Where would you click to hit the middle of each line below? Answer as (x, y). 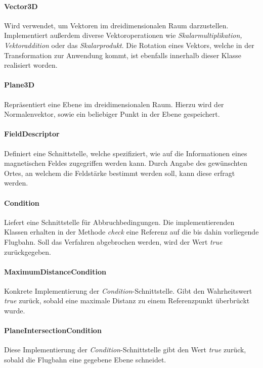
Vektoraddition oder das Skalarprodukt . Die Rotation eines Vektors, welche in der (129, 45)
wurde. (15, 311)
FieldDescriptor (32, 134)
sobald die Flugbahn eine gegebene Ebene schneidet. (85, 360)
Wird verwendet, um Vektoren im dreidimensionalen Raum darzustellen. (116, 25)
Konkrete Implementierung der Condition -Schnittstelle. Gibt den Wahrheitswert (128, 290)
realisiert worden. (31, 65)
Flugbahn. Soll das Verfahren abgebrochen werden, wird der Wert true (113, 241)
